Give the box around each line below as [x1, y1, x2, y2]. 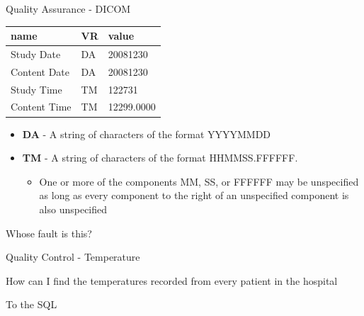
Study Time [11, 81, 62, 96]
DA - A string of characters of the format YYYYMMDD [22, 126, 271, 141]
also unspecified [39, 201, 108, 216]
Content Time [11, 99, 72, 114]
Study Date [11, 46, 61, 61]
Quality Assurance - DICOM [6, 1, 131, 16]
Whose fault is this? [6, 225, 92, 240]
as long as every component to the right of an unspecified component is [39, 188, 349, 203]
